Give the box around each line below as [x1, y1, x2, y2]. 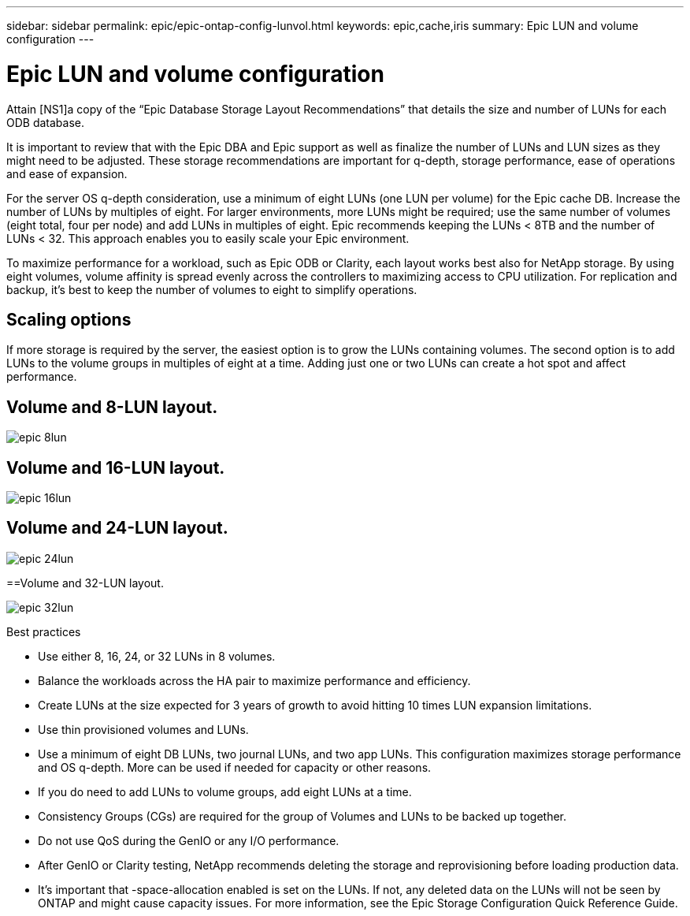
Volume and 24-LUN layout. [6, 518, 228, 538]
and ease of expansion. [6, 166, 128, 181]
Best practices [6, 624, 81, 639]
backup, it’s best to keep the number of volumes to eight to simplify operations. [6, 282, 417, 296]
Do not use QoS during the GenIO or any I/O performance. [38, 833, 339, 847]
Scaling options [6, 309, 132, 330]
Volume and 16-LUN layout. [6, 457, 225, 478]
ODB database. [6, 115, 85, 129]
